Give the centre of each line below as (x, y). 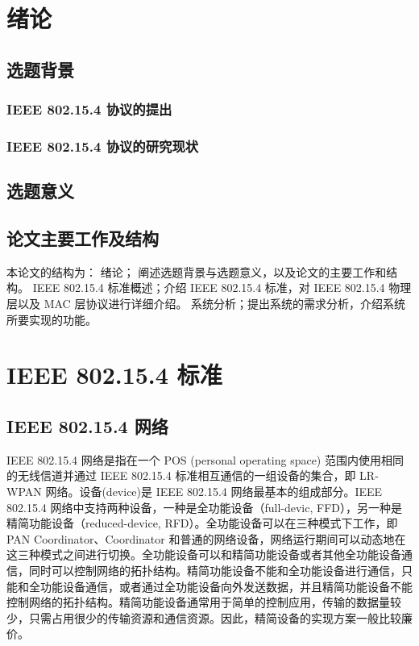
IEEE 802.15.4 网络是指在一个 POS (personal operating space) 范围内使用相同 (205, 459)
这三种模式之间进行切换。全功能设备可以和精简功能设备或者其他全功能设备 (204, 554)
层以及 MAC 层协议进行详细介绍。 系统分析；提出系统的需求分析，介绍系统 (206, 304)
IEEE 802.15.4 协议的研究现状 (103, 146)
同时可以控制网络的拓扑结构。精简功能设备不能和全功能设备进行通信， (215, 570)
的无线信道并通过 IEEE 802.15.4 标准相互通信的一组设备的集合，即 (181, 475)
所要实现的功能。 (52, 319)
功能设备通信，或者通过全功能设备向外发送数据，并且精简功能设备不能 (226, 586)
